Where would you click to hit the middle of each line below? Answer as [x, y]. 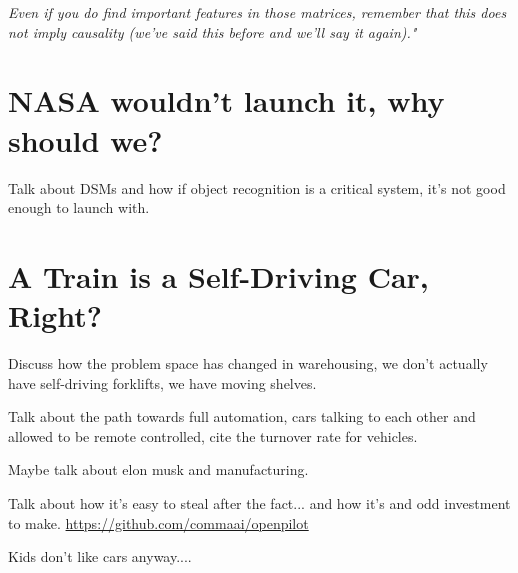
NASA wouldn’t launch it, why [226, 100]
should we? [85, 139]
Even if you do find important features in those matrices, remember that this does [257, 12]
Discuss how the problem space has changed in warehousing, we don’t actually [248, 363]
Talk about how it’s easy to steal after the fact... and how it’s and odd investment [259, 502]
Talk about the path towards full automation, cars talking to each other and [242, 416]
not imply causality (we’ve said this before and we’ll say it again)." [212, 31]
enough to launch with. [79, 207]
